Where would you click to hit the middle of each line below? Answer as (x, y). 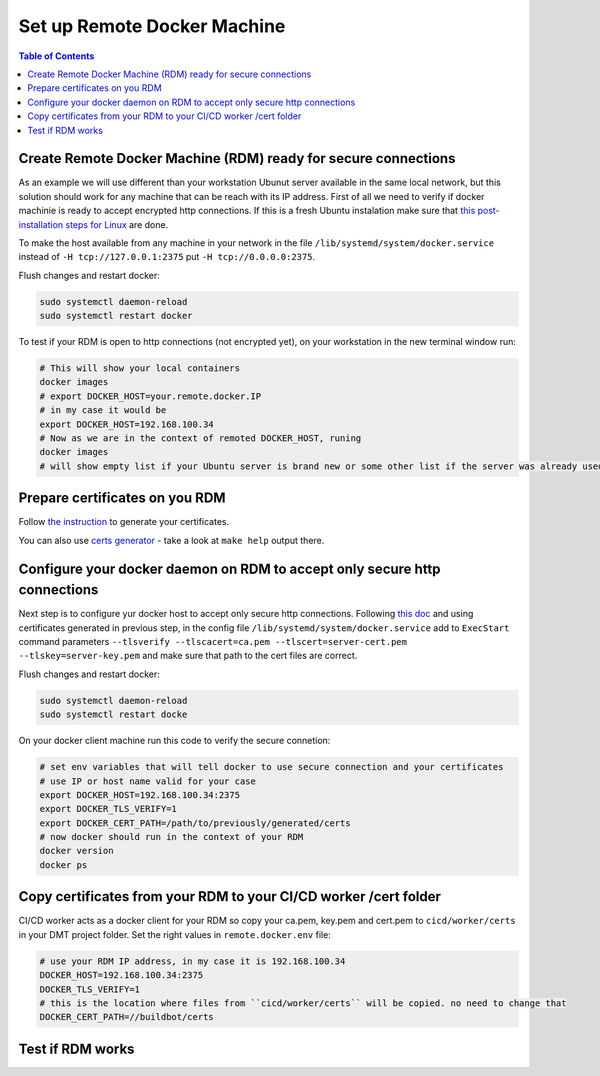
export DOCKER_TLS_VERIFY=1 (108, 809)
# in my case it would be (103, 410)
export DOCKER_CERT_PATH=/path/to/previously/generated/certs (195, 823)
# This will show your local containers (139, 368)
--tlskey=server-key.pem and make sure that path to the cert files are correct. (188, 656)
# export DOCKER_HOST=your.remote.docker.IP (150, 396)
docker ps (63, 864)
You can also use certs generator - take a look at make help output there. (171, 540)
